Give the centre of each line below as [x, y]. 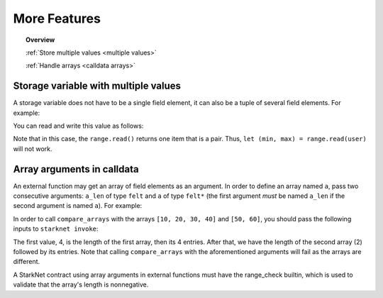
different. [27, 262]
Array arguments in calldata [76, 169]
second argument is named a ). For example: [78, 206]
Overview [40, 40]
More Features [57, 18]
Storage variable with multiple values [97, 86]
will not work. [33, 148]
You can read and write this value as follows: [78, 126]
